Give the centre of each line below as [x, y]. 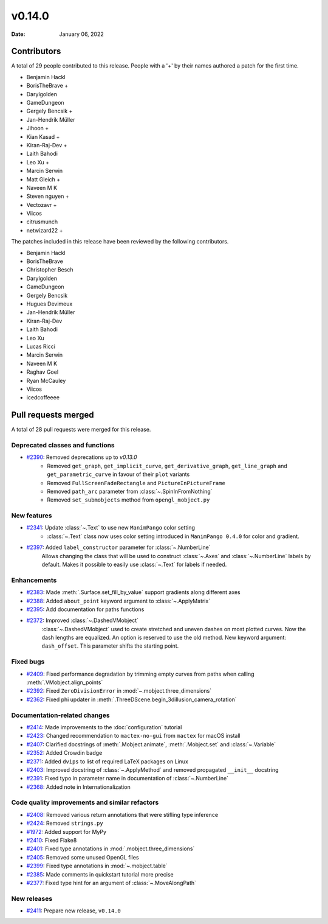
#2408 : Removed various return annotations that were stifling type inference [122, 814]
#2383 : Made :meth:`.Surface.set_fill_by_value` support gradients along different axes [134, 592]
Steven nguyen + [48, 196]
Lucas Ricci [41, 346]
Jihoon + [37, 128]
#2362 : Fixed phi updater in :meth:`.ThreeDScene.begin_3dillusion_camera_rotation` [132, 699]
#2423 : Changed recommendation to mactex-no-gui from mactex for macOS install [133, 736]
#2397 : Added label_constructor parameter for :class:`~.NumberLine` [118, 547]
